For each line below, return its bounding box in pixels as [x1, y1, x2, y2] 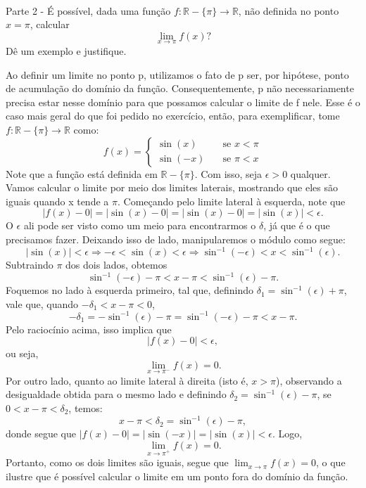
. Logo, [272, 426, 303, 441]
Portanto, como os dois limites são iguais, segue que [6, 455, 229, 470]
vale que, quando [6, 296, 79, 311]
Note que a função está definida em [6, 166, 158, 181]
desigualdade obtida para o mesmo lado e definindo [6, 387, 227, 402]
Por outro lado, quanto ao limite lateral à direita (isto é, [6, 373, 248, 387]
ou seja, [6, 346, 39, 361]
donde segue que [6, 426, 77, 441]
